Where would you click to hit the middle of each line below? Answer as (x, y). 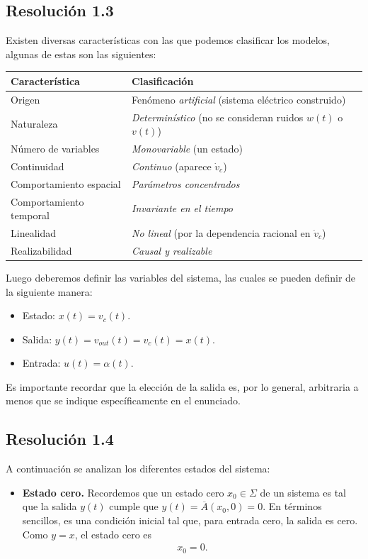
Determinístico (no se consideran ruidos (218, 117)
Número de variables (55, 149)
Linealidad (33, 232)
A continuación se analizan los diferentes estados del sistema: (138, 469)
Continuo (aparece (172, 166)
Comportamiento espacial (66, 183)
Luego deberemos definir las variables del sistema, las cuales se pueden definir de (181, 277)
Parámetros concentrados (186, 183)
